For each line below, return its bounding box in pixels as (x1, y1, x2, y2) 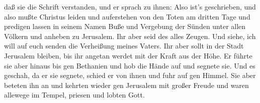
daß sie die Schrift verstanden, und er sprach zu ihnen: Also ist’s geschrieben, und (4, 1, 256, 11)
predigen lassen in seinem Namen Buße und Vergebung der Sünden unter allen (4, 21, 246, 31)
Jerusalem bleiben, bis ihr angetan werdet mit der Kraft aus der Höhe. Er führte (4, 50, 252, 60)
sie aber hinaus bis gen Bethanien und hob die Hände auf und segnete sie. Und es (4, 60, 255, 70)
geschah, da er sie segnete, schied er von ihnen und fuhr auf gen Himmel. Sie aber (4, 70, 256, 80)
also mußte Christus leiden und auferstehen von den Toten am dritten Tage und (4, 11, 250, 21)
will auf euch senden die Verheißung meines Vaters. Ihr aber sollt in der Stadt (4, 40, 244, 51)
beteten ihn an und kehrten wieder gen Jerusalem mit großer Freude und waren (4, 79, 249, 90)
